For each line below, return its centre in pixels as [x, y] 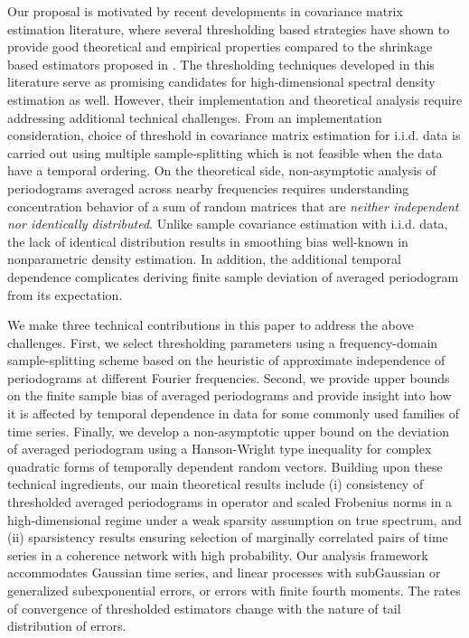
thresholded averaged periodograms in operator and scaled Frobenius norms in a [230, 502]
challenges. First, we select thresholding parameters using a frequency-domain [223, 342]
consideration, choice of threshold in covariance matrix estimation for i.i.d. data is [234, 135]
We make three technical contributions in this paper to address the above [211, 325]
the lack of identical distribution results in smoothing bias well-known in [208, 241]
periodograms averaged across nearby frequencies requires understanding [208, 188]
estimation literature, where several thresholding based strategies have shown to [229, 28]
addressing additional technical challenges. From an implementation [195, 117]
